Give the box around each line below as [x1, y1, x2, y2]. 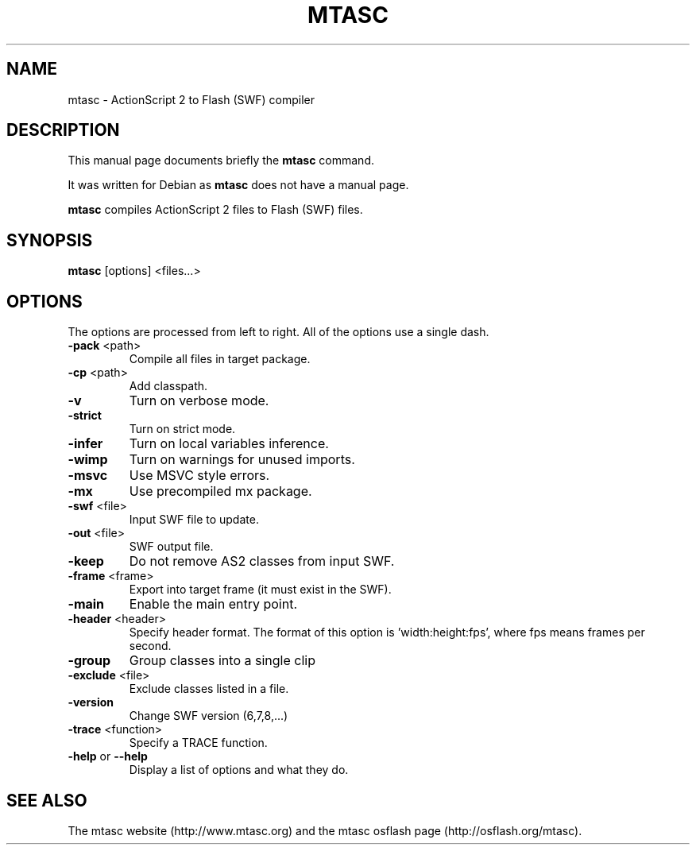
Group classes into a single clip [129, 652, 315, 669]
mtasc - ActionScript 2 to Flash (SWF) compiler [68, 92, 315, 106]
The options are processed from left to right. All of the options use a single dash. [68, 325, 489, 339]
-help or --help [68, 749, 148, 764]
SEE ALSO [6, 790, 87, 810]
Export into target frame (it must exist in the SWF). [129, 582, 392, 597]
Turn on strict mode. [129, 422, 236, 436]
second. [129, 639, 172, 653]
